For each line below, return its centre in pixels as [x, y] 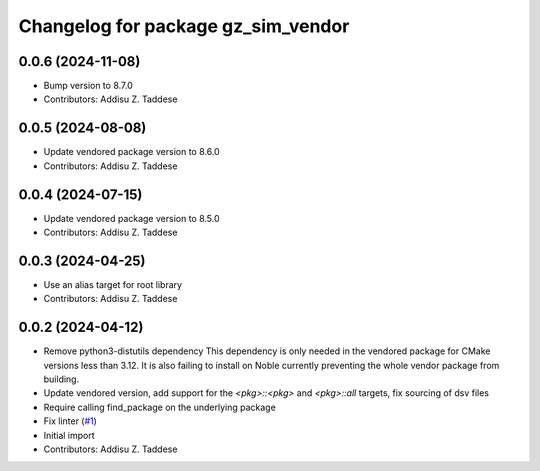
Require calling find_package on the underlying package [160, 407]
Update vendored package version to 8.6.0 [131, 152]
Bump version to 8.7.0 [88, 86]
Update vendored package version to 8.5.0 [131, 218]
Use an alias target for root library [113, 284]
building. [61, 379]
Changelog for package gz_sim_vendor [184, 26]
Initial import [69, 435]
